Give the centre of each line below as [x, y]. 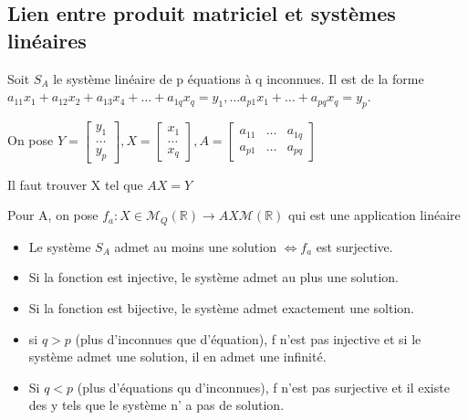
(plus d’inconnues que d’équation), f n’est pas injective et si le [248, 338]
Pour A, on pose [53, 215]
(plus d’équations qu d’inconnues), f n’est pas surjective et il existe [263, 387]
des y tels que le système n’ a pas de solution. [156, 405]
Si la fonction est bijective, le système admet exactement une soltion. [221, 307]
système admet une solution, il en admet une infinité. [177, 357]
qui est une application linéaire [374, 215]
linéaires [47, 40]
